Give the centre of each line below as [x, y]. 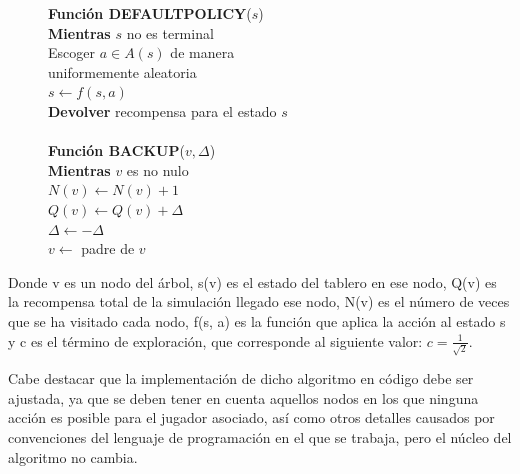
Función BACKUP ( [116, 150]
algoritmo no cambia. [73, 456]
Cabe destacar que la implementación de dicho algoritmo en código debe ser [241, 378]
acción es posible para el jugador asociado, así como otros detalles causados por [251, 417]
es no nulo [157, 169]
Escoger [71, 52]
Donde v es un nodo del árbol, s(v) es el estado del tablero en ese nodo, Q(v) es [252, 281]
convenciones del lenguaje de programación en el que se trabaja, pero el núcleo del [260, 436]
